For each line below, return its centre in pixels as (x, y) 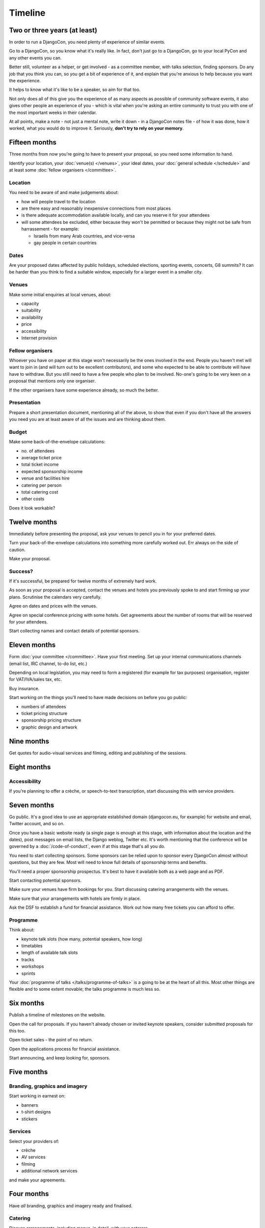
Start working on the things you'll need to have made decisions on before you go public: (98, 698)
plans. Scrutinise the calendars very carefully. (55, 597)
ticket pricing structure (44, 713)
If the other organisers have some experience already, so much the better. (84, 390)
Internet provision (39, 338)
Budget (18, 432)
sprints (28, 973)
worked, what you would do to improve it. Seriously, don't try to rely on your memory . (96, 128)
